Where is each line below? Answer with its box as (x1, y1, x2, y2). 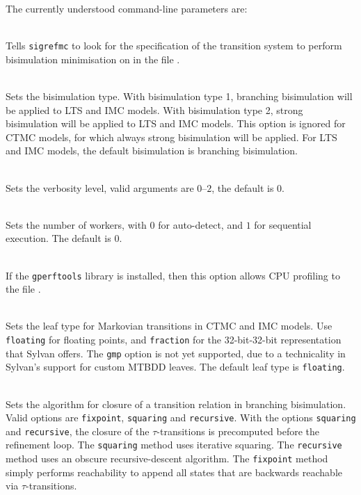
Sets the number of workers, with (6, 217, 147, 232)
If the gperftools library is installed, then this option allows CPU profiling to (6, 268, 340, 282)
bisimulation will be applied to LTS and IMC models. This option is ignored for (6, 116, 346, 131)
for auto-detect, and (158, 217, 243, 232)
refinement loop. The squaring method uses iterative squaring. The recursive (6, 437, 342, 452)
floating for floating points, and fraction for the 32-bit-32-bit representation (6, 332, 342, 346)
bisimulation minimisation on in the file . (6, 51, 180, 66)
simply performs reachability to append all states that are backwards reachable (6, 464, 343, 479)
